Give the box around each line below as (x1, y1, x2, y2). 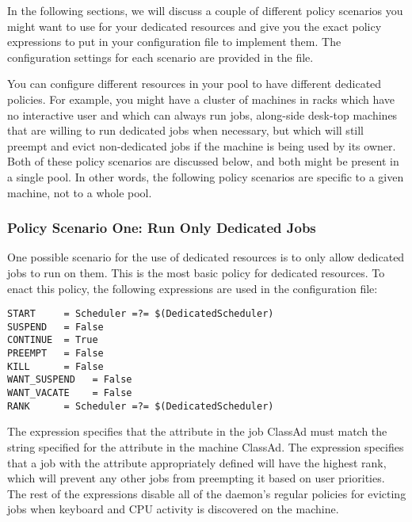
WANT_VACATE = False (7, 387, 132, 399)
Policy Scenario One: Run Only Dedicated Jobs (7, 218, 316, 238)
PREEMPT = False (7, 348, 104, 360)
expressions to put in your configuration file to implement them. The (7, 33, 341, 50)
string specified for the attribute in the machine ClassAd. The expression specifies (7, 438, 404, 455)
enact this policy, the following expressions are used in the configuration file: (7, 280, 378, 296)
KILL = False (7, 360, 104, 372)
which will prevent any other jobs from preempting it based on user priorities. (7, 470, 385, 486)
